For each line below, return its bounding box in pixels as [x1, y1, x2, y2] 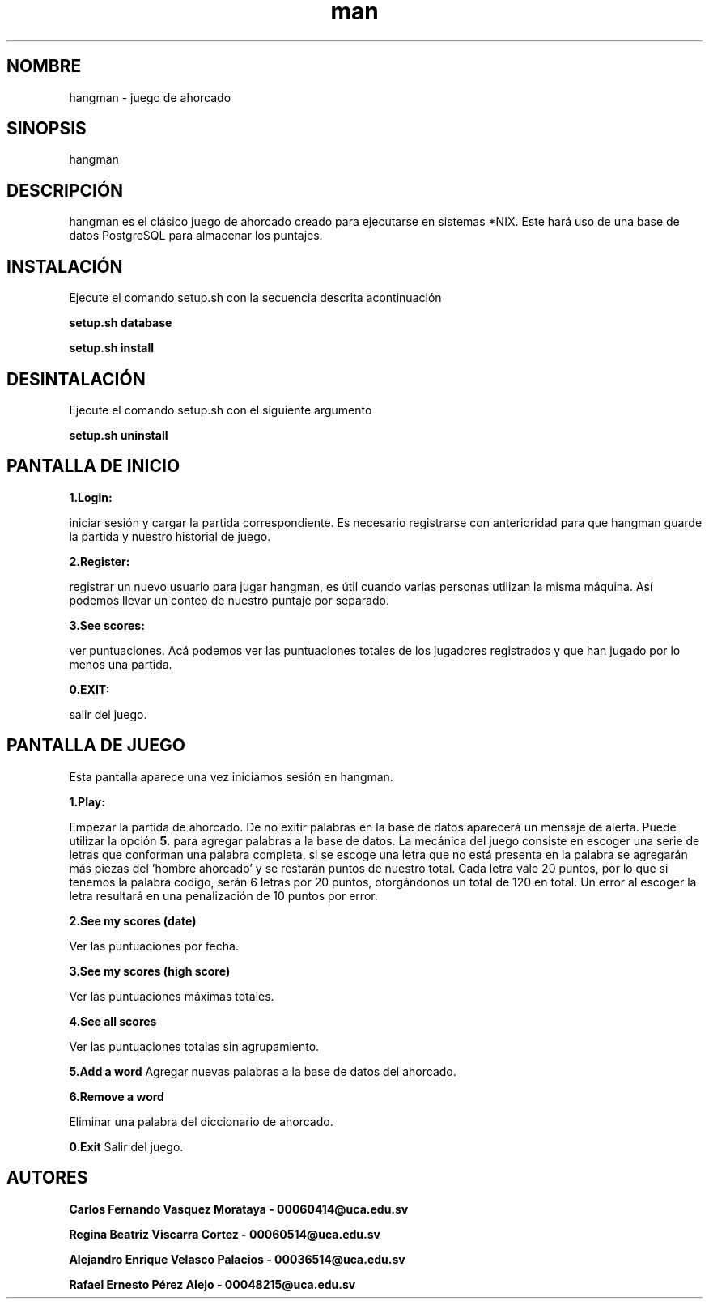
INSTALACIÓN [6, 256, 123, 277]
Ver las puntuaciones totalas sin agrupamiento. [69, 1039, 320, 1053]
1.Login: [69, 490, 113, 504]
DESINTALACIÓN [6, 368, 146, 389]
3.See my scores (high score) [69, 963, 231, 978]
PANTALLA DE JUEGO [6, 735, 186, 756]
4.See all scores [69, 1014, 157, 1028]
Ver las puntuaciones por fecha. [69, 938, 239, 953]
